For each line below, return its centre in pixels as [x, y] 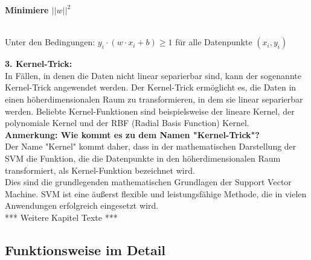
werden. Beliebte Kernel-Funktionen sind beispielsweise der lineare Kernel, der [150, 111]
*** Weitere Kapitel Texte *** [61, 217]
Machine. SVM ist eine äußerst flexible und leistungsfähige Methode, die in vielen [156, 193]
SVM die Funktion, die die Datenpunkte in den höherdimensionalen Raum [143, 158]
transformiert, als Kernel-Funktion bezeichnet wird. [100, 170]
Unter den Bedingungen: [50, 42]
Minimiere [27, 10]
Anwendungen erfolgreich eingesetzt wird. [82, 205]
